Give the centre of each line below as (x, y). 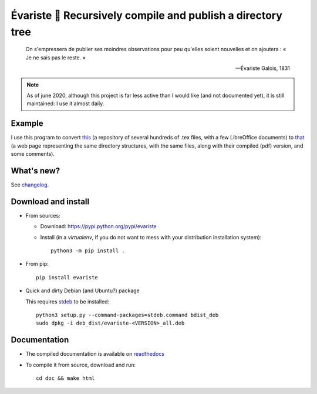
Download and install (50, 201)
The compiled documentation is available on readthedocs (95, 354)
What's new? (36, 171)
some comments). (33, 153)
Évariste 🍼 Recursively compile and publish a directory (147, 15)
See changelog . (30, 185)
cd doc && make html (65, 378)
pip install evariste (67, 277)
